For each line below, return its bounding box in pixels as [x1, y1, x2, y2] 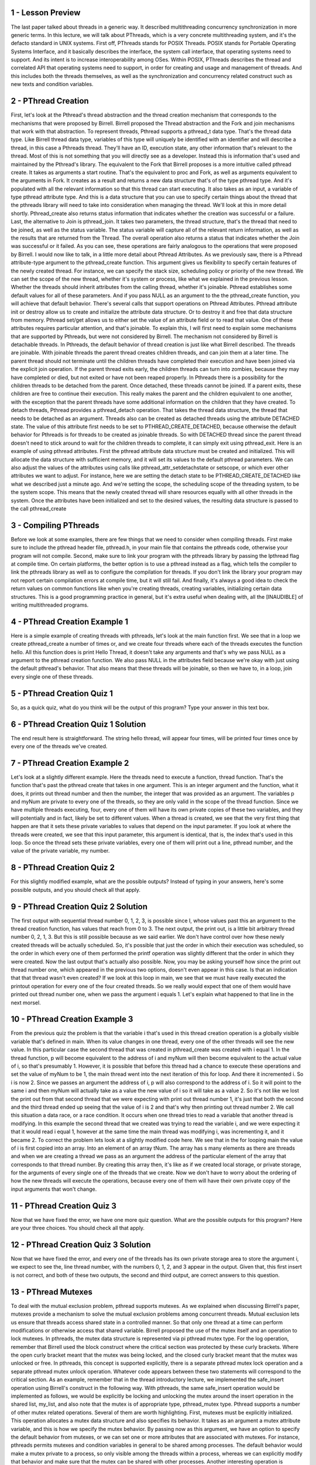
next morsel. [11, 999, 41, 1006]
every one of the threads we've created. [11, 743, 108, 749]
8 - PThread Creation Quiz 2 [11, 863, 115, 873]
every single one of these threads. [11, 673, 94, 680]
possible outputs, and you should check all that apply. [11, 886, 140, 893]
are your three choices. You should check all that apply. [11, 1225, 145, 1232]
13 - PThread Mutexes [11, 1287, 93, 1297]
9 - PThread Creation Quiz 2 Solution [11, 901, 148, 911]
